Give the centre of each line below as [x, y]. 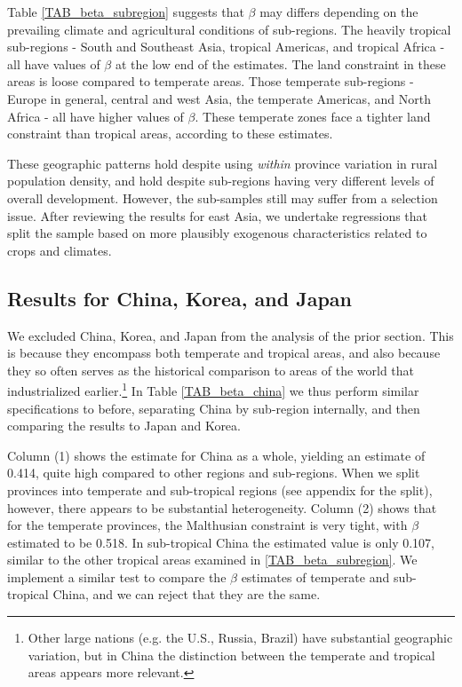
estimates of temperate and [315, 576]
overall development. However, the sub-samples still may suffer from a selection [223, 197]
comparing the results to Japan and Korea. [124, 426]
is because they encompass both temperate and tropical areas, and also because [224, 353]
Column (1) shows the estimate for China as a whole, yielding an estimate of [216, 455]
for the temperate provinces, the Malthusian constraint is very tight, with [207, 525]
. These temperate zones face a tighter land [313, 116]
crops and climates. [60, 250]
